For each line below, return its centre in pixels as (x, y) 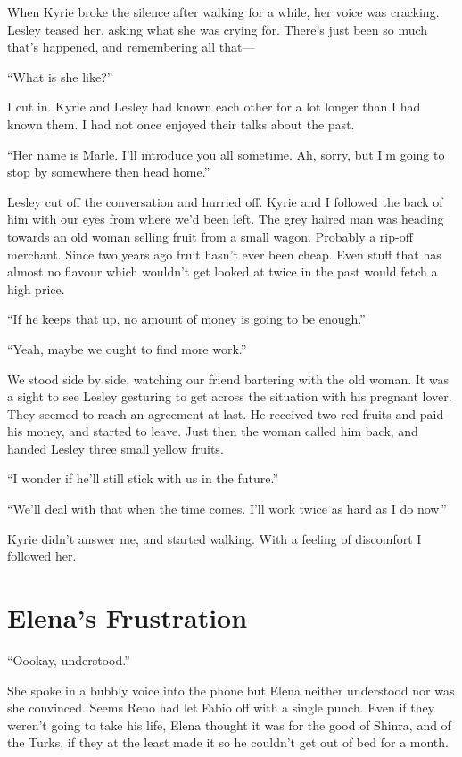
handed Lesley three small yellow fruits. (115, 448)
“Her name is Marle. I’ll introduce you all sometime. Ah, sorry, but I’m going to (226, 154)
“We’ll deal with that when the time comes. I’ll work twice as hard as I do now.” (227, 509)
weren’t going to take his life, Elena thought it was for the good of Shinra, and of (229, 724)
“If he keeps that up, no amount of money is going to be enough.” (186, 319)
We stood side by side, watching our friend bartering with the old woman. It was (228, 378)
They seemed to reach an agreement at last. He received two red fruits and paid (226, 413)
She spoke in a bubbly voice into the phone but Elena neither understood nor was (231, 690)
